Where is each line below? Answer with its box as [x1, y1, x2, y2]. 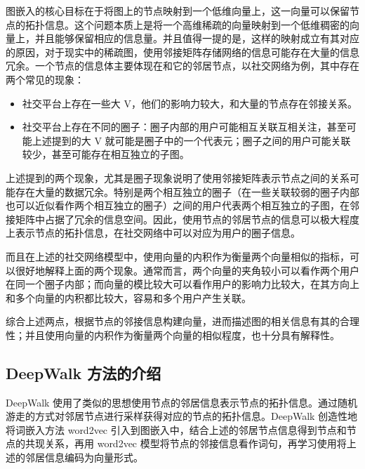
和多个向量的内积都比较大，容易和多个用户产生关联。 [6, 290, 251, 305]
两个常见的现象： [6, 72, 84, 86]
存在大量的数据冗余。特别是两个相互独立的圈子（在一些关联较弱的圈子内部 [15, 184, 359, 199]
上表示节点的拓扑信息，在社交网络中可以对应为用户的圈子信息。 [6, 225, 300, 240]
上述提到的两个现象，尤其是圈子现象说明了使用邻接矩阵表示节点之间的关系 [6, 170, 350, 185]
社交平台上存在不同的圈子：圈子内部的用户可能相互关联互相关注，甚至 [22, 119, 347, 134]
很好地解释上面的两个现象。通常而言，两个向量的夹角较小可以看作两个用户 [15, 263, 359, 277]
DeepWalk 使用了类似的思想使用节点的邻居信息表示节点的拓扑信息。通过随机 [6, 395, 358, 409]
